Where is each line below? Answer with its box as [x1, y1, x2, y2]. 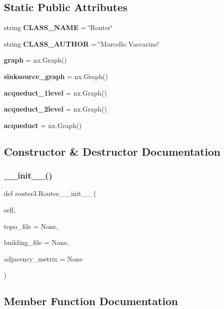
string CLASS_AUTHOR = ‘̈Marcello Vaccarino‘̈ [4, 38, 160, 49]
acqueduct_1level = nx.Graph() [4, 87, 107, 98]
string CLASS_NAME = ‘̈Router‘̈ [4, 22, 113, 33]
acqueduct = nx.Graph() [4, 120, 82, 130]
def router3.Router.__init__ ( [4, 188, 96, 198]
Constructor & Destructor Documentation [4, 144, 221, 159]
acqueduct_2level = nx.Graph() [4, 104, 107, 114]
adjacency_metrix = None [4, 253, 83, 263]
